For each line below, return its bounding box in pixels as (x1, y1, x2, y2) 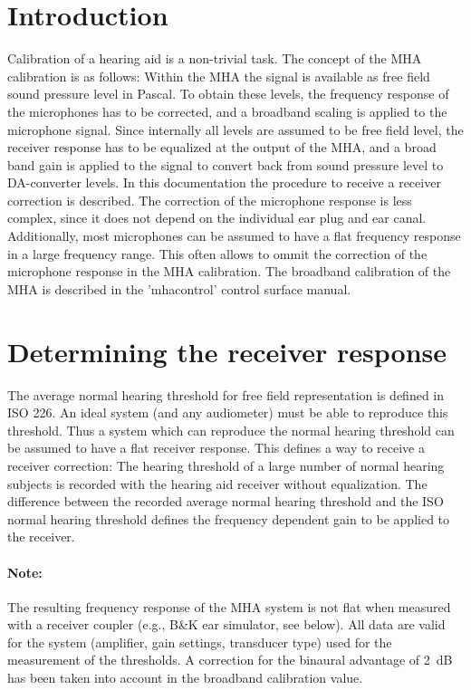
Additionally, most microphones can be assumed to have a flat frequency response (7, 226, 461, 245)
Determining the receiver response (7, 332, 447, 369)
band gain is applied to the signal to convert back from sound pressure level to (7, 155, 444, 174)
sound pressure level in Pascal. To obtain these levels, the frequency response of (7, 84, 449, 103)
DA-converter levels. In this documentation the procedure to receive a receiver (7, 173, 441, 192)
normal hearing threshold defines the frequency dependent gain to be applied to (7, 509, 450, 528)
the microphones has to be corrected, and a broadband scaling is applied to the (7, 101, 447, 120)
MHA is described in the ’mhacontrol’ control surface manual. (7, 279, 351, 298)
